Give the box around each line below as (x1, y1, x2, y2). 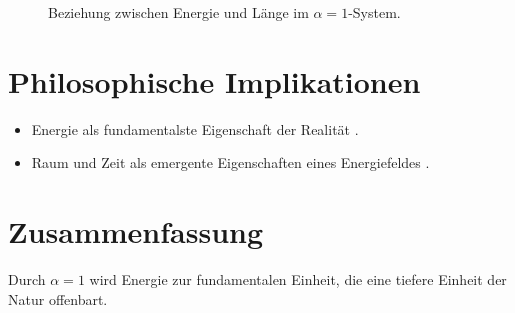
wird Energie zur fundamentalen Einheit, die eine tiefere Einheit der (89, 269, 507, 290)
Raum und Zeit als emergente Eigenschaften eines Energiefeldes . (31, 152, 430, 173)
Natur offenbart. (8, 288, 108, 309)
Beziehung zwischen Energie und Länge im (48, 2, 309, 22)
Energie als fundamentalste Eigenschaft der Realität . (31, 118, 359, 139)
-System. (348, 2, 401, 22)
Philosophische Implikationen (8, 60, 421, 101)
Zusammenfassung (8, 211, 264, 252)
